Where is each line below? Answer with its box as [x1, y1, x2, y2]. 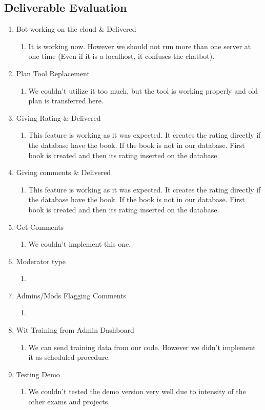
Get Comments [16, 221, 64, 232]
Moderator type [16, 255, 66, 266]
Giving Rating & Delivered [16, 112, 101, 123]
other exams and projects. [28, 396, 110, 407]
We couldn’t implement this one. [28, 239, 131, 249]
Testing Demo [16, 369, 60, 379]
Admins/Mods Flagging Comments [16, 290, 127, 300]
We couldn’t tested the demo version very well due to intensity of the [28, 386, 246, 397]
